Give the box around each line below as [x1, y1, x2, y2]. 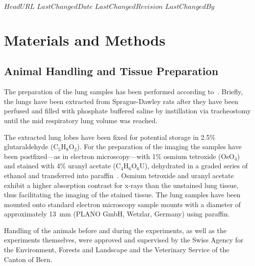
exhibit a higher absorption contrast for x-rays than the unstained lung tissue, [4, 180, 239, 190]
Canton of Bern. [4, 254, 52, 264]
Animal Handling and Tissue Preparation [4, 63, 219, 79]
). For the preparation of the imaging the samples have [76, 141, 242, 152]
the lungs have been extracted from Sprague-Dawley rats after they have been [4, 96, 238, 106]
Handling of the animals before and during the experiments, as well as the [4, 225, 227, 235]
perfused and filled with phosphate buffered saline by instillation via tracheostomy [4, 106, 251, 116]
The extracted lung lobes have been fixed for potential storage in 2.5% [4, 132, 216, 142]
